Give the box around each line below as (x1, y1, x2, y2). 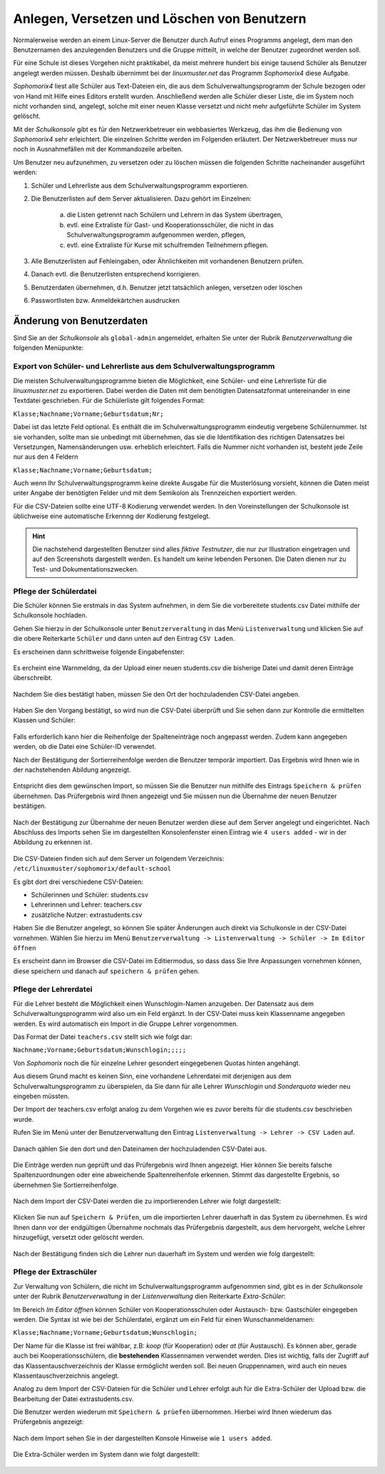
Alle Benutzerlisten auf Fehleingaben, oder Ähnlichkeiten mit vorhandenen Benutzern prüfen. (31, 257, 304, 265)
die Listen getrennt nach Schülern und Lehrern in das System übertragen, (66, 211, 283, 219)
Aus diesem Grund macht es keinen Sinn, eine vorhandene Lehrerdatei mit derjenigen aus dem (13, 1072, 292, 1080)
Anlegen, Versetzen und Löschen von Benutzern (13, 11, 307, 26)
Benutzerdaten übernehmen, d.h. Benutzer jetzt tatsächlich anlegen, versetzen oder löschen (31, 283, 303, 292)
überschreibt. (13, 674, 53, 682)
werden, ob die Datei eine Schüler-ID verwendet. (13, 742, 157, 751)
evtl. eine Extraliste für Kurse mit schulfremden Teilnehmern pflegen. (66, 240, 269, 249)
